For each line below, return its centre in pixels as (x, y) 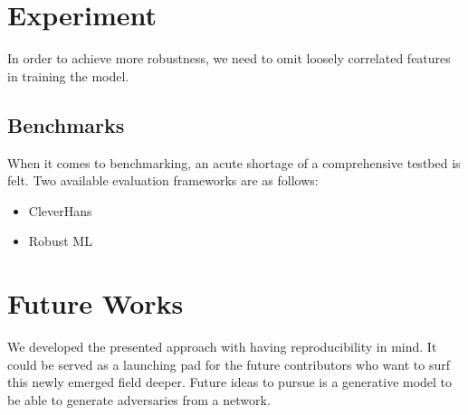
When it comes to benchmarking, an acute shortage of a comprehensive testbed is (234, 162)
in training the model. (68, 75)
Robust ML (60, 241)
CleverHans (60, 210)
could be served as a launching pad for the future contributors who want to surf (229, 364)
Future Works (96, 303)
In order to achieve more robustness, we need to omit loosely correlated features (229, 58)
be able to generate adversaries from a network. (139, 399)
